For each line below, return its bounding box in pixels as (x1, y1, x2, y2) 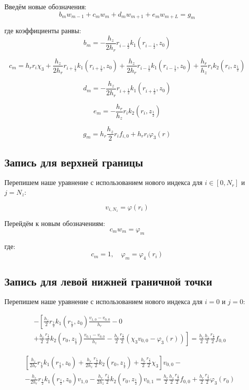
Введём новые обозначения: (4, 1, 87, 11)
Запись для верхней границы (4, 154, 143, 169)
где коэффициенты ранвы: (4, 25, 81, 36)
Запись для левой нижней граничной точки (4, 273, 212, 288)
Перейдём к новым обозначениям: (4, 218, 105, 228)
